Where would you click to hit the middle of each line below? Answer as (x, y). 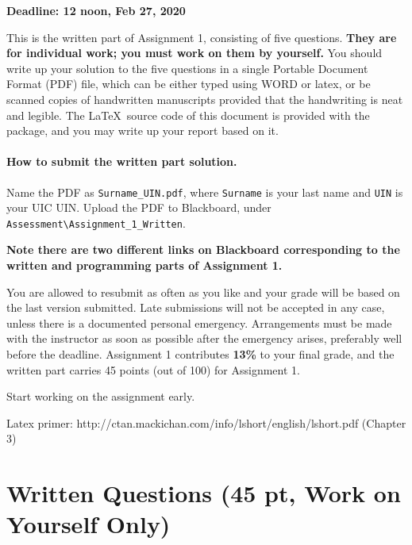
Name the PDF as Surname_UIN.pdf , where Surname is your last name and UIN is (205, 192)
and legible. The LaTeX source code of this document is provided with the (188, 115)
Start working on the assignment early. (101, 396)
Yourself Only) (89, 524)
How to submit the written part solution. (122, 161)
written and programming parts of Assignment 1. (144, 265)
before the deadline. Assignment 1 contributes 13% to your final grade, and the (200, 354)
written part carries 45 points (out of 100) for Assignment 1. (153, 369)
